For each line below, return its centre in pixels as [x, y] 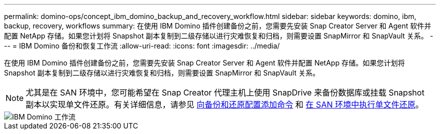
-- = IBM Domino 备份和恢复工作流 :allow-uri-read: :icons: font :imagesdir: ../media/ [142, 46]
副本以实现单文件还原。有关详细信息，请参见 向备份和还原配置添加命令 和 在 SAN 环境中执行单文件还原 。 [225, 104]
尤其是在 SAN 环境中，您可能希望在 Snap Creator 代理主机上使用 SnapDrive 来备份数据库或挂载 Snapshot [225, 92]
